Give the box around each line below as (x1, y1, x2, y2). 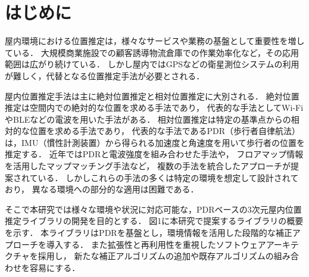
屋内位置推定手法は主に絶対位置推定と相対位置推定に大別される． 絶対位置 (5, 89, 299, 102)
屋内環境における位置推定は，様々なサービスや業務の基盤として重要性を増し (5, 35, 305, 47)
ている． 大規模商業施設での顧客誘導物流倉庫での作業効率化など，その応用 (5, 46, 299, 58)
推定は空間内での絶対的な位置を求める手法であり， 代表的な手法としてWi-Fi (5, 101, 304, 114)
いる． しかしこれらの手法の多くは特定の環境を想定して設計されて (38, 171, 299, 183)
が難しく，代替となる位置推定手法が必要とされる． (5, 69, 205, 82)
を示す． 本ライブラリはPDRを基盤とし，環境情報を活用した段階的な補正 (5, 226, 292, 239)
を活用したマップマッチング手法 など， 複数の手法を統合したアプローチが (5, 160, 291, 172)
